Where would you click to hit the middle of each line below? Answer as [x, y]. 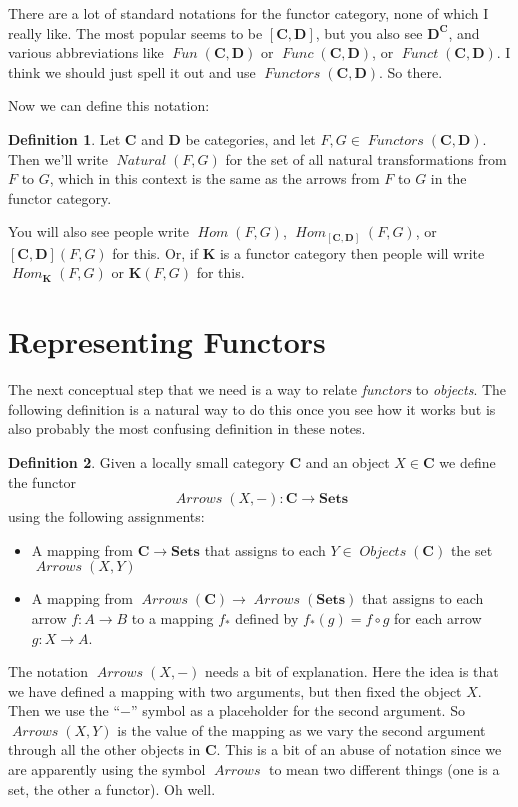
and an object [347, 461]
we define [467, 461]
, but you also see [369, 32]
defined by [267, 617]
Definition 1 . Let [64, 138]
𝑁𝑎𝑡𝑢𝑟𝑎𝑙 [141, 160]
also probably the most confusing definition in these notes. [187, 428]
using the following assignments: [106, 516]
